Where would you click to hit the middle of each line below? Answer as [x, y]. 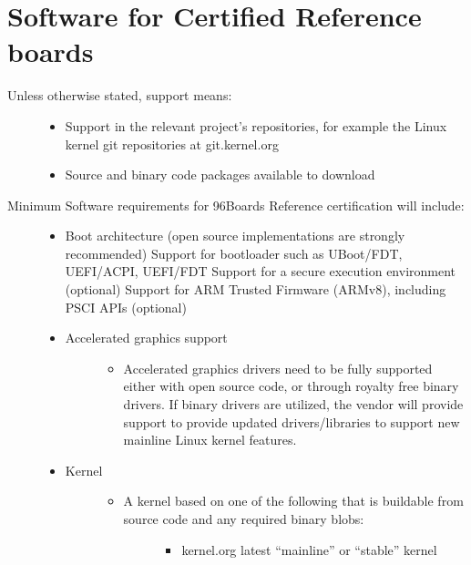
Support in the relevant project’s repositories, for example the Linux [256, 125]
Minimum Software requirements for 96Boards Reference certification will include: [236, 205]
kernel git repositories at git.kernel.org [172, 144]
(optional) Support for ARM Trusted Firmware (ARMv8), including [256, 289]
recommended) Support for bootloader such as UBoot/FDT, [234, 253]
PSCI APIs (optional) [126, 307]
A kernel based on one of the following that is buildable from [293, 501]
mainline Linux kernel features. [210, 440]
